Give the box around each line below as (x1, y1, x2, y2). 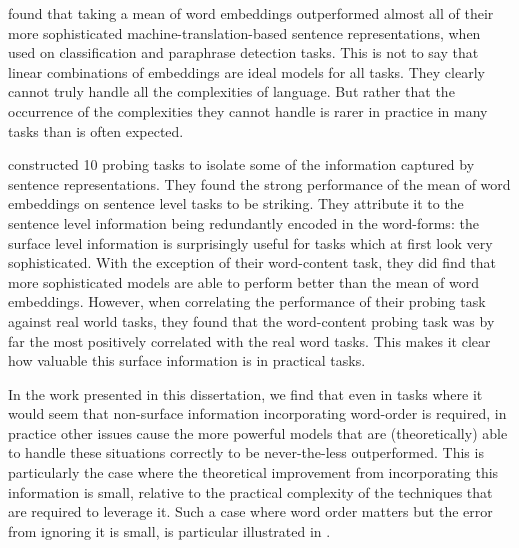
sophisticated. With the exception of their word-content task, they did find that (8, 252, 497, 273)
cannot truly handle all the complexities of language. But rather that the (8, 81, 455, 102)
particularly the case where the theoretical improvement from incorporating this (8, 462, 499, 483)
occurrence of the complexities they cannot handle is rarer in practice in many (8, 100, 488, 121)
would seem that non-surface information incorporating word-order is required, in (8, 403, 507, 424)
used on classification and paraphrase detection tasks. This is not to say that (8, 42, 479, 63)
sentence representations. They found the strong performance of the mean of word (8, 173, 511, 194)
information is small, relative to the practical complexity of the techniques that (8, 481, 493, 502)
